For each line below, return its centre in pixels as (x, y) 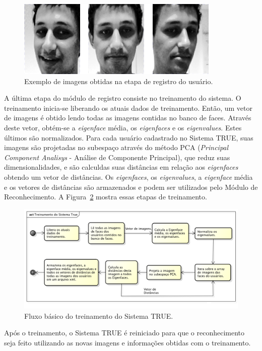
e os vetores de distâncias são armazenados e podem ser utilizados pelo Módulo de (131, 187)
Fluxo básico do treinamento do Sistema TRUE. (99, 315)
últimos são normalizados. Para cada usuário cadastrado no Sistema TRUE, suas (129, 137)
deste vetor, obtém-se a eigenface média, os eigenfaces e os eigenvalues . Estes (123, 127)
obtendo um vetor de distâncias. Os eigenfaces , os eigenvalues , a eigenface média (128, 177)
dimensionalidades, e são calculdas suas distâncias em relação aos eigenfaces (121, 167)
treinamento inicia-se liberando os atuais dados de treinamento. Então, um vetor (128, 108)
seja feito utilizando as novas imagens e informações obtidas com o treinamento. (127, 342)
